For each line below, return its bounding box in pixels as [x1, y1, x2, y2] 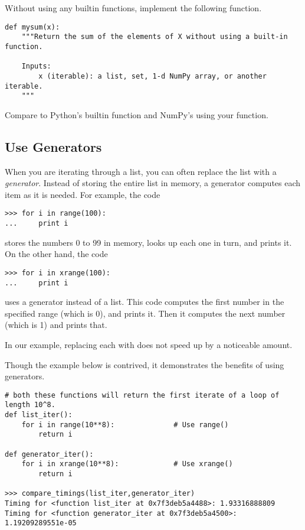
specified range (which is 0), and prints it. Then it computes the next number [5, 307, 286, 319]
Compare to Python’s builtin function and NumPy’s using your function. [5, 108, 268, 121]
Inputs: [21, 62, 51, 71]
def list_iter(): [5, 411, 73, 420]
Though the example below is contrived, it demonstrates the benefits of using [5, 358, 284, 370]
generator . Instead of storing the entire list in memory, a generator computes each [5, 177, 301, 189]
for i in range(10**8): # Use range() [21, 420, 229, 429]
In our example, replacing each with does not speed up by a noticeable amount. [5, 339, 293, 351]
